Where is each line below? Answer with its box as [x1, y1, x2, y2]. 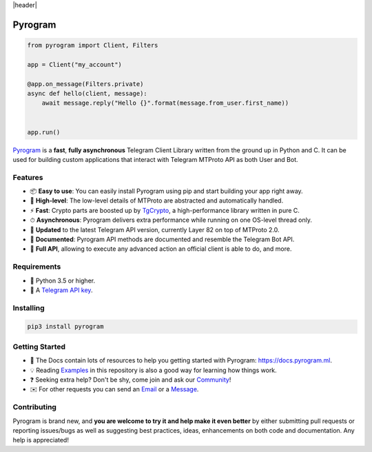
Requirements [12, 262, 61, 271]
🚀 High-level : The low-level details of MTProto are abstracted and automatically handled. [30, 196, 284, 205]
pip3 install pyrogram [27, 322, 104, 331]
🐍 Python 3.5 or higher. [30, 276, 96, 285]
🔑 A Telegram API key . [30, 286, 93, 294]
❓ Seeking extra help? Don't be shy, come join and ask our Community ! [30, 376, 231, 384]
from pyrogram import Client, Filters [27, 41, 158, 49]
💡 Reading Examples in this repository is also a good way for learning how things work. [30, 366, 277, 374]
